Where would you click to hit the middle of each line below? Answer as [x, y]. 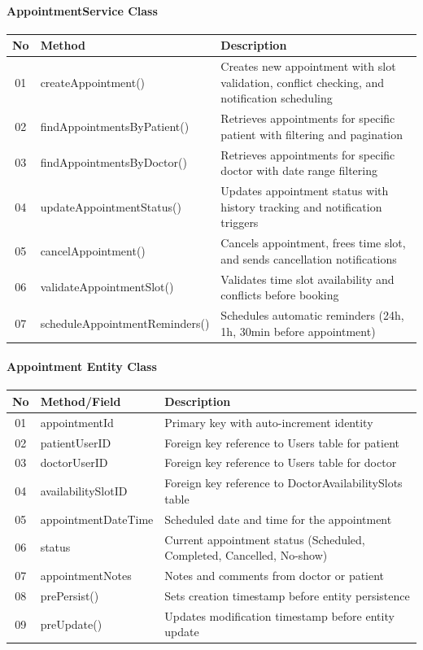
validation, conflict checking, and [303, 82]
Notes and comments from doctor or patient [275, 576]
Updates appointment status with [305, 191]
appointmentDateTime [97, 519]
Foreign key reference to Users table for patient [282, 442]
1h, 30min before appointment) [298, 331]
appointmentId [77, 422]
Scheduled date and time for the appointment [278, 519]
